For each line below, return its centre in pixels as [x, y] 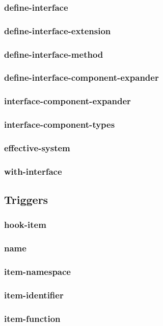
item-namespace [37, 272]
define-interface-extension [58, 30]
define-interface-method [54, 54]
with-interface [33, 171]
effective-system [37, 147]
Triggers [26, 200]
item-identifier [34, 295]
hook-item [25, 225]
